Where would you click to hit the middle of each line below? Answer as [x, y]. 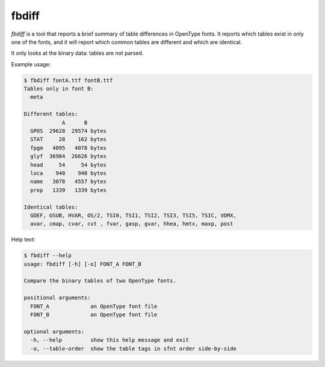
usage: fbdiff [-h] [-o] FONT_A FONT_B [82, 264]
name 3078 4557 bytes [68, 182]
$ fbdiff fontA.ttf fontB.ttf [68, 80]
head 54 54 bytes [68, 165]
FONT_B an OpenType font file [94, 315]
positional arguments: [57, 298]
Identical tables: [51, 207]
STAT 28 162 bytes [68, 139]
